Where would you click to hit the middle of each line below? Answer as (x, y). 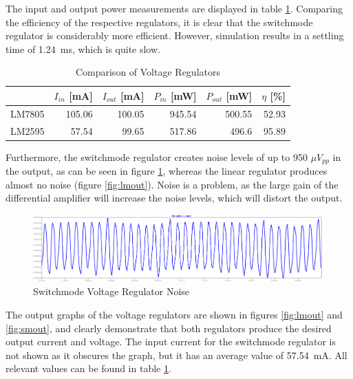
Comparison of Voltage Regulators (148, 72)
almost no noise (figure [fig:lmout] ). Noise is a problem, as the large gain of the (172, 184)
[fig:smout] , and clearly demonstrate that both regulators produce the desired (169, 328)
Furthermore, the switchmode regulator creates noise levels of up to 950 (157, 156)
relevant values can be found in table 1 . (88, 368)
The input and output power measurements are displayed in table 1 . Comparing (174, 8)
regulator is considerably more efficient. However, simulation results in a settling (175, 35)
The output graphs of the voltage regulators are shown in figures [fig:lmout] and (174, 314)
